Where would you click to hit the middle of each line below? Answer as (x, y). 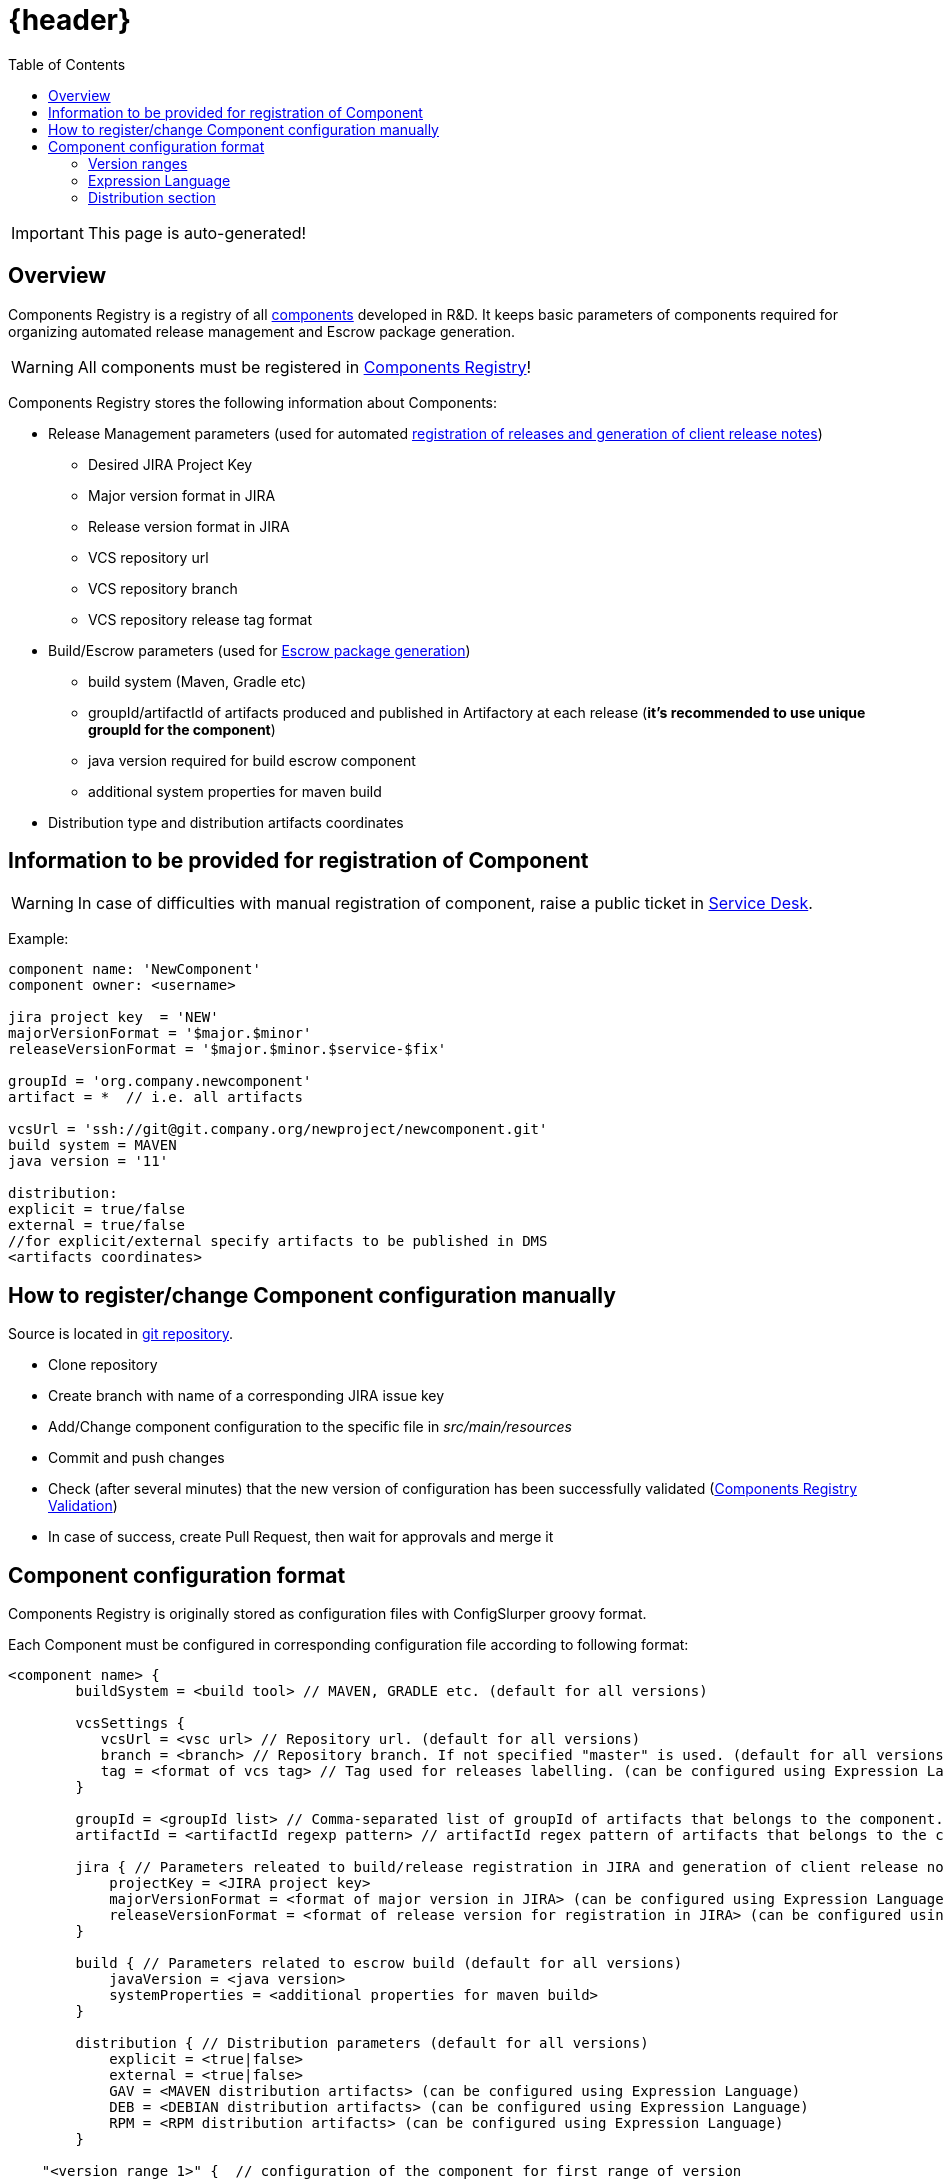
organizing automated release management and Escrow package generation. (261, 331)
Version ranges (138, 163)
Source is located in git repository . (121, 1334)
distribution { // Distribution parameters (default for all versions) (362, 2043)
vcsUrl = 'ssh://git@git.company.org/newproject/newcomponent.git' (278, 1129)
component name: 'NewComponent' (134, 969)
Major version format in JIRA (182, 495)
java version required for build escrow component (252, 760)
